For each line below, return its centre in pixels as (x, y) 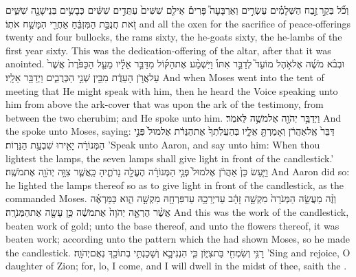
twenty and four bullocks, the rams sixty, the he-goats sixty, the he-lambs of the (174, 37)
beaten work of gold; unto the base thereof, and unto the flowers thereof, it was (173, 225)
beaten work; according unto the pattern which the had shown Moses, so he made (178, 239)
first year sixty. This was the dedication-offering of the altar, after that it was (168, 50)
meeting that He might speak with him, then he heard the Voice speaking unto (172, 90)
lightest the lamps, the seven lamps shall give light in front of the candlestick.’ (170, 158)
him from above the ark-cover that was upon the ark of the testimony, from (165, 104)
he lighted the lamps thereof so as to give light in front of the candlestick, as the (175, 185)
